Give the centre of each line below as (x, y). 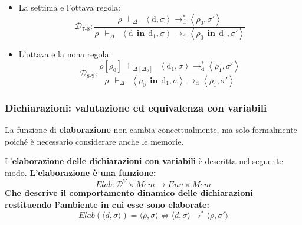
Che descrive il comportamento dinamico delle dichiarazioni (129, 193)
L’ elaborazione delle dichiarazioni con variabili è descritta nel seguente (144, 161)
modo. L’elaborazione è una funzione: (81, 172)
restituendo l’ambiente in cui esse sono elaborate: (107, 204)
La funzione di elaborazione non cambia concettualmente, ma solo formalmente (151, 130)
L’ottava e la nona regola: (65, 54)
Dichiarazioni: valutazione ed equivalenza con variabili (136, 107)
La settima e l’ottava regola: (69, 7)
